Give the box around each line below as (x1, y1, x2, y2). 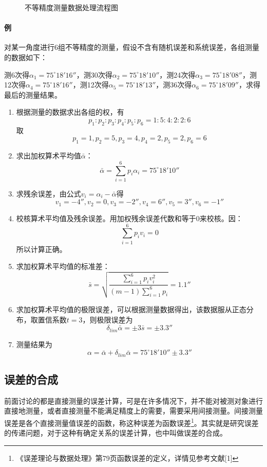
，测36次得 (156, 79, 192, 90)
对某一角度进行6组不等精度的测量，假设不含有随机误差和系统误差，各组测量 (4, 42, 259, 52)
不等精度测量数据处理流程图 (25, 2, 118, 12)
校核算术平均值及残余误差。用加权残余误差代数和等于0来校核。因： (16, 212, 243, 223)
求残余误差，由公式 (16, 188, 81, 199)
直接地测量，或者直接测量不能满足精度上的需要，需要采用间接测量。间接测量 (4, 405, 263, 416)
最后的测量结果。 (4, 89, 62, 100)
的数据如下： (4, 51, 47, 62)
